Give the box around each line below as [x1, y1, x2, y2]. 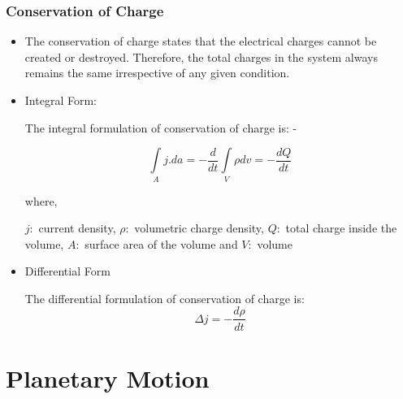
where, [24, 192, 58, 209]
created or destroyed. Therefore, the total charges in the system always [24, 48, 378, 65]
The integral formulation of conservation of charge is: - [24, 119, 297, 136]
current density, [38, 219, 116, 236]
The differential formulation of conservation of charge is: [24, 289, 305, 306]
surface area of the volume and [84, 235, 238, 252]
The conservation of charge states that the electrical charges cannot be [24, 33, 377, 50]
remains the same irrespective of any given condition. [24, 64, 290, 81]
